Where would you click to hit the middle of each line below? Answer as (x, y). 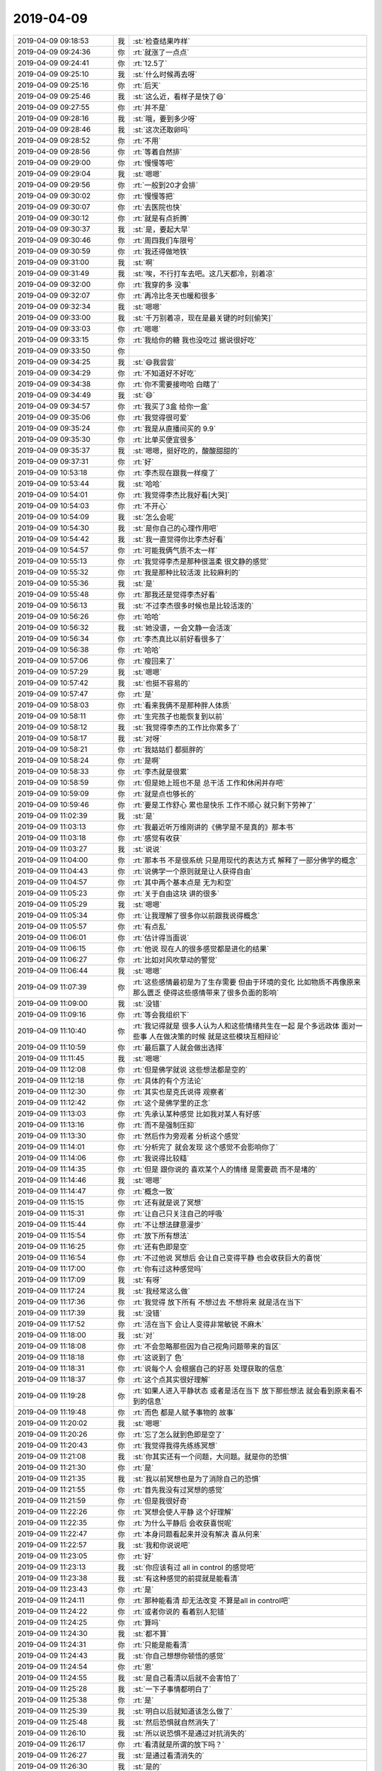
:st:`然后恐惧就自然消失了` (175, 1722)
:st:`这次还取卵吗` (161, 130)
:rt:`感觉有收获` (157, 838)
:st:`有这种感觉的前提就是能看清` (186, 1578)
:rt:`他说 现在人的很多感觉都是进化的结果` (201, 949)
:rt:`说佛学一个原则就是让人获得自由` (193, 871)
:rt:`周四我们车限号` (164, 240)
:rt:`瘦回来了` (154, 661)
